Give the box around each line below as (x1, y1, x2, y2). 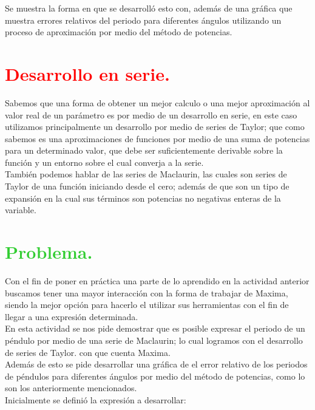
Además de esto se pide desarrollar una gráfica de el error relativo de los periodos (5, 358, 308, 371)
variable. (5, 203, 36, 216)
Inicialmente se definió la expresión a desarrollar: (5, 393, 186, 406)
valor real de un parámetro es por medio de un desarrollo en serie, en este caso (5, 108, 297, 121)
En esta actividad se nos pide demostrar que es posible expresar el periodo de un (5, 322, 305, 335)
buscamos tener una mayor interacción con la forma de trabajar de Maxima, (5, 286, 288, 299)
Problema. (5, 239, 93, 264)
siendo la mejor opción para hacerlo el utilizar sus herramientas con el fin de (5, 298, 289, 311)
